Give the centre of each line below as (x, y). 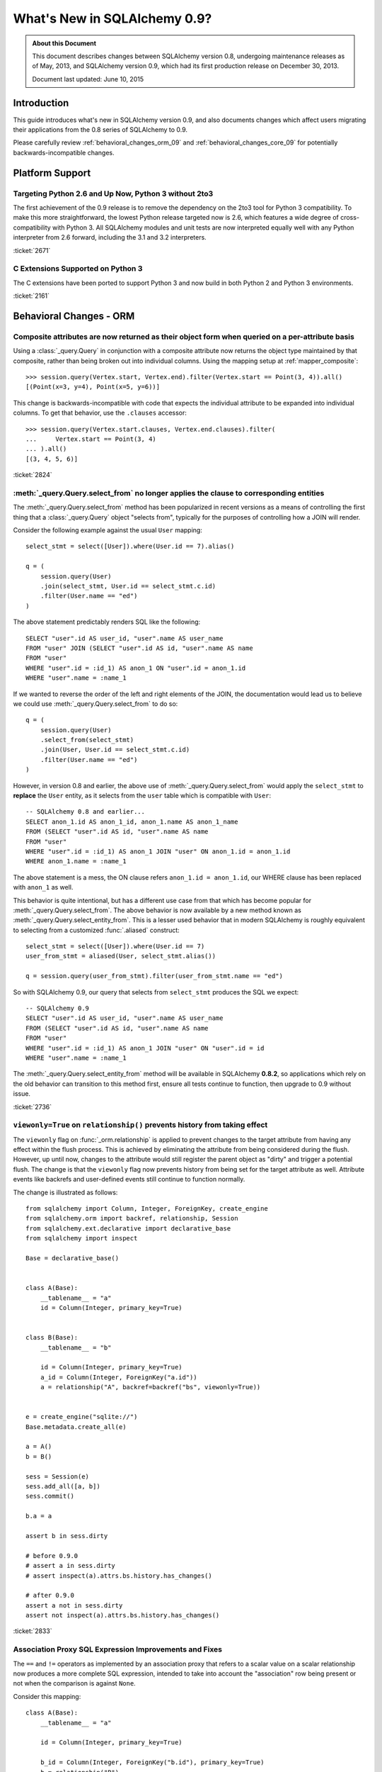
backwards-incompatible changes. (64, 152)
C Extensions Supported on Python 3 (78, 269)
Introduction (41, 103)
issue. (22, 1094)
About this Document (64, 43)
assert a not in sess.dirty (74, 1605)
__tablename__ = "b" (76, 1347)
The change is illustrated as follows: (65, 1192)
